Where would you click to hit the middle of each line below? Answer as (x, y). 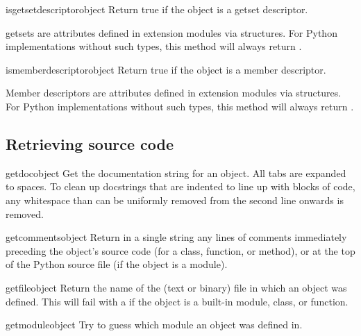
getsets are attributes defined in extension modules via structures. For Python (171, 32)
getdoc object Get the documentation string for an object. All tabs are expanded (176, 173)
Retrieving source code (90, 143)
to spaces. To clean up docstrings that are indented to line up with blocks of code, (180, 186)
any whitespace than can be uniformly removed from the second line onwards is (175, 200)
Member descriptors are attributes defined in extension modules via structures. (174, 93)
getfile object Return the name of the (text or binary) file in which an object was (176, 287)
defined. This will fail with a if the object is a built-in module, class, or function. (177, 301)
